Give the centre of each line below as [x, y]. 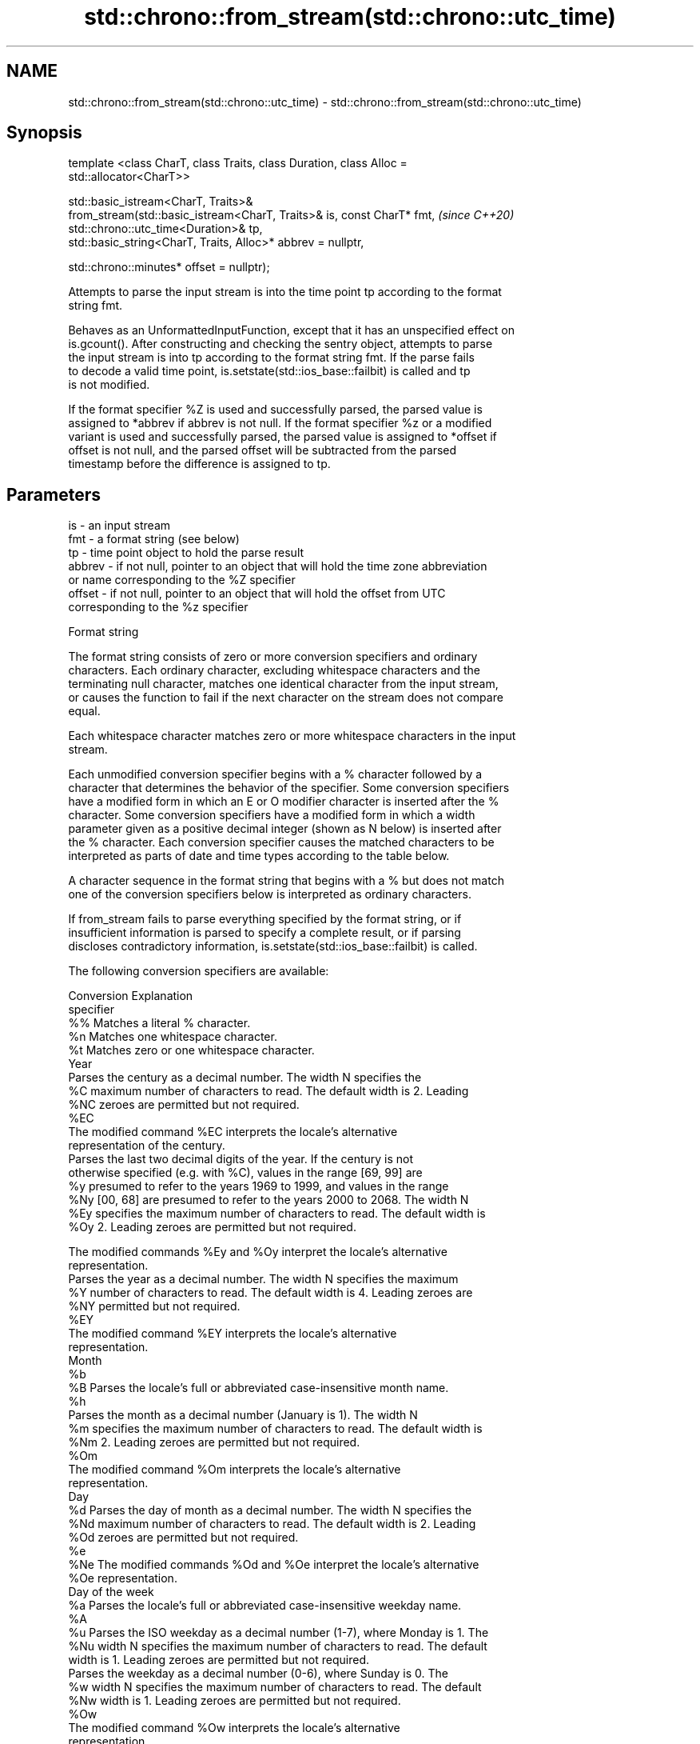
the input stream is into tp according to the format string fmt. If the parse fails [271, 358]
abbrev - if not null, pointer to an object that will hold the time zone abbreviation [278, 566]
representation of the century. [147, 1146]
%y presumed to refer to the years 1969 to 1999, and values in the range [259, 1186]
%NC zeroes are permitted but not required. [184, 1105]
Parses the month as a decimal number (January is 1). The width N [243, 1415]
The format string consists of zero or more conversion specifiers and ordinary [273, 657]
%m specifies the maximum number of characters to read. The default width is [275, 1429]
